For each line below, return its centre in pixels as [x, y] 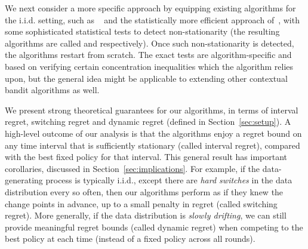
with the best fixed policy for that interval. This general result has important [146, 157]
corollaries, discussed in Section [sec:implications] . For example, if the [133, 168]
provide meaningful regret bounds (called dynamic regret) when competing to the [154, 227]
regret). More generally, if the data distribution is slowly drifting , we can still [146, 215]
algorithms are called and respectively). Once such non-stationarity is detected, [150, 43]
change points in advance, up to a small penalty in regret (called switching [141, 203]
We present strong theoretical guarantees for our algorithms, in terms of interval [152, 110]
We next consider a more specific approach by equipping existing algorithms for [150, 8]
